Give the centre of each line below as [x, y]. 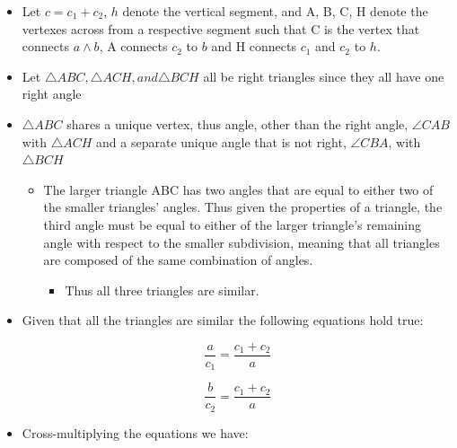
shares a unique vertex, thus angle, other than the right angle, [237, 123]
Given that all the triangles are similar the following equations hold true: [223, 320]
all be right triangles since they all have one [324, 76]
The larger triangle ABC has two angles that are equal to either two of [238, 189]
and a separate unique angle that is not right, [221, 141]
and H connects [254, 46]
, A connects [133, 46]
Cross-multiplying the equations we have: [135, 432]
